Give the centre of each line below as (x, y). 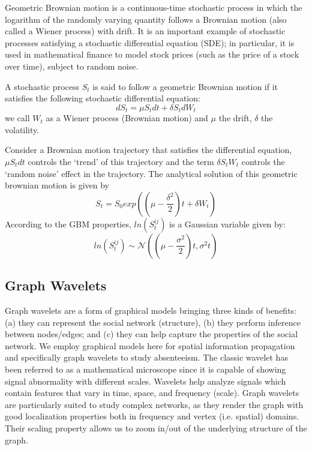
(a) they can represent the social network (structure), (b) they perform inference (153, 322)
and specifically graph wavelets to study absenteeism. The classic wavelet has (146, 357)
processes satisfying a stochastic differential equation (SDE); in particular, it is (150, 42)
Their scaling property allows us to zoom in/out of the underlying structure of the (156, 427)
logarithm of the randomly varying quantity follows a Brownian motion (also (146, 19)
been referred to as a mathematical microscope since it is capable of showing (145, 369)
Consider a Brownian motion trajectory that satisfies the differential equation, (148, 150)
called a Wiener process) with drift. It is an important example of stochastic (145, 31)
